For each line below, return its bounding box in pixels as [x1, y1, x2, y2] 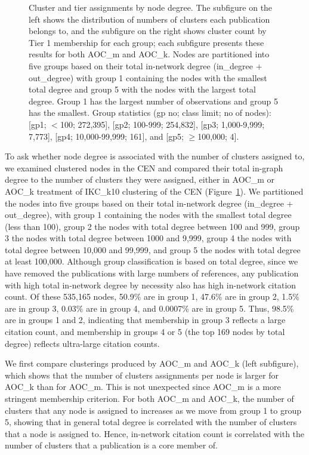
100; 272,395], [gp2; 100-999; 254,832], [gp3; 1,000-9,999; [60, 118, 265, 130]
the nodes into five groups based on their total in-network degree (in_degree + [5, 196, 293, 209]
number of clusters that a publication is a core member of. [5, 439, 218, 451]
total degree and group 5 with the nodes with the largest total [29, 83, 256, 96]
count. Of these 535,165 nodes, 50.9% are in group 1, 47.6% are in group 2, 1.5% [5, 290, 299, 303]
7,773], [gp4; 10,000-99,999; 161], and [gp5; [29, 130, 184, 142]
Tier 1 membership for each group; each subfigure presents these [29, 36, 264, 48]
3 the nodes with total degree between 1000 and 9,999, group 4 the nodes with [5, 232, 292, 244]
